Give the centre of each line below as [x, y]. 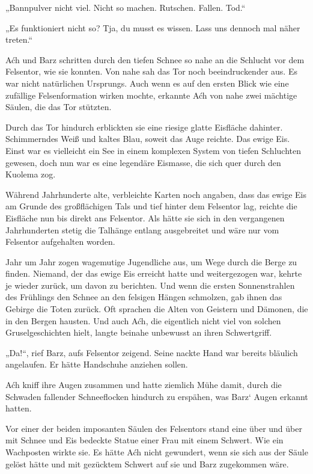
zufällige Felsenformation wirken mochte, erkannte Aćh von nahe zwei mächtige [151, 95]
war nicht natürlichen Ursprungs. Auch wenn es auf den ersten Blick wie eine [147, 83]
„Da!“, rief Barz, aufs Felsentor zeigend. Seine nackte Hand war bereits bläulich [152, 352]
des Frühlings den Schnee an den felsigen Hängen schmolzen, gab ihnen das [144, 297]
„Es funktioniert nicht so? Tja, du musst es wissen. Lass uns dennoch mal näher [153, 27]
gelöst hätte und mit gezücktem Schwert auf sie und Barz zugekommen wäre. [147, 463]
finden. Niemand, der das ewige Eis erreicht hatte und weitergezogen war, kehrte [154, 273]
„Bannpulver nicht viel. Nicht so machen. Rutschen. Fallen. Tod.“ [126, 7]
